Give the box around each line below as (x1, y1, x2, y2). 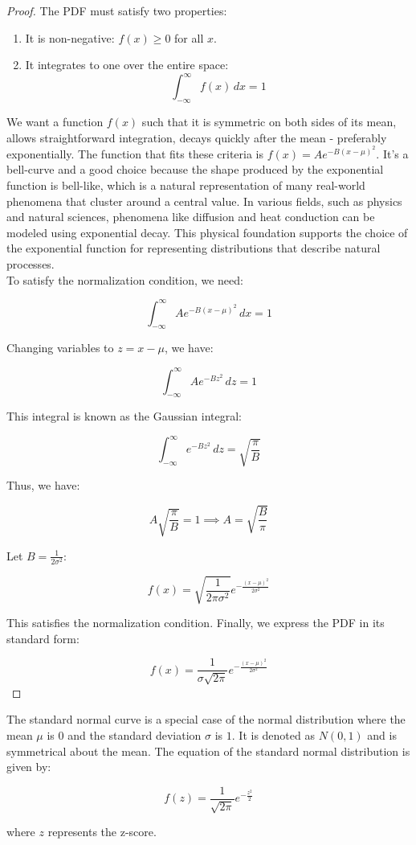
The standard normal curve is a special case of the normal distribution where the (6, 711, 406, 728)
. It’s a (376, 145, 409, 162)
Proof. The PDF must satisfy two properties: (6, 2, 227, 18)
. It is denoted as (231, 727, 315, 744)
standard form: (6, 630, 80, 646)
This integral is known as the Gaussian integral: (6, 408, 243, 425)
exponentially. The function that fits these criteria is (6, 145, 263, 162)
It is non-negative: (25, 29, 115, 46)
